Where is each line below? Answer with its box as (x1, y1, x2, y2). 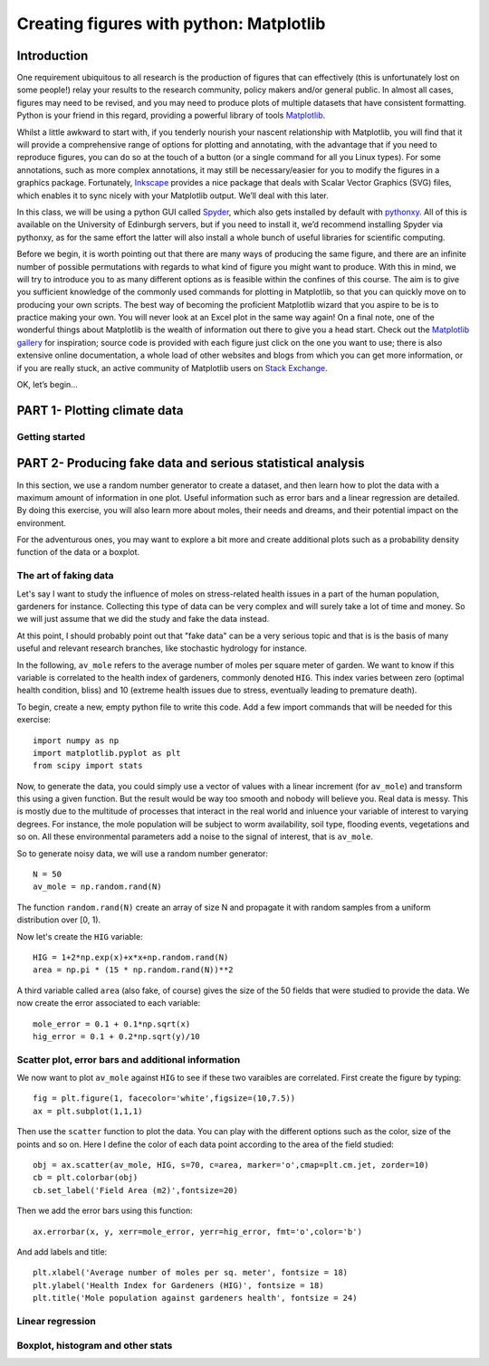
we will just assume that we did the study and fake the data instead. (16, 614, 270, 625)
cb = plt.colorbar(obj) (33, 1172, 139, 1183)
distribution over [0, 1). (16, 914, 101, 925)
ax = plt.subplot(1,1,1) (33, 1105, 143, 1116)
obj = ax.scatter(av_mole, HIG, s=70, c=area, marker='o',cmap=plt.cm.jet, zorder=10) (33, 1160, 429, 1170)
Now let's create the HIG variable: (16, 931, 144, 941)
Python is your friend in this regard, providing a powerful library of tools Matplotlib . (16, 110, 326, 121)
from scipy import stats (33, 760, 143, 771)
